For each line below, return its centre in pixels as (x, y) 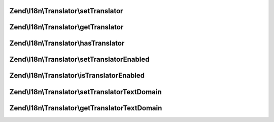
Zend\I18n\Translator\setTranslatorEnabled (79, 59)
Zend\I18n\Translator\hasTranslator (67, 43)
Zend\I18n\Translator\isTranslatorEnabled (77, 76)
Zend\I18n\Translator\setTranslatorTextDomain (85, 92)
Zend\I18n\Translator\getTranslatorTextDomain (86, 108)
